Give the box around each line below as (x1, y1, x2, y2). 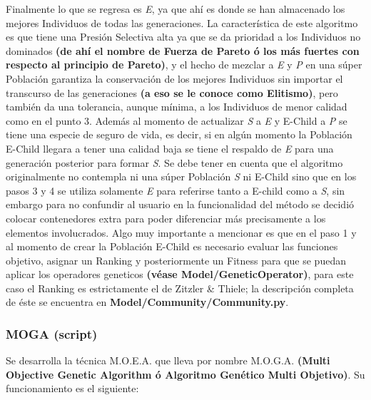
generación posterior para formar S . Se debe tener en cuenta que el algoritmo (6, 155, 343, 170)
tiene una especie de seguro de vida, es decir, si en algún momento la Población (6, 127, 352, 142)
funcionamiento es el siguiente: (6, 381, 139, 396)
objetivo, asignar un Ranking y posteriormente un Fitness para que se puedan (6, 252, 346, 267)
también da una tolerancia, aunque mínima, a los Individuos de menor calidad (6, 99, 347, 114)
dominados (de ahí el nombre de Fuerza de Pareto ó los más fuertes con (6, 43, 360, 58)
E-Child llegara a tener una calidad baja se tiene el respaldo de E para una (6, 140, 334, 155)
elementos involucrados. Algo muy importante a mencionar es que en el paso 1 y (6, 225, 357, 240)
